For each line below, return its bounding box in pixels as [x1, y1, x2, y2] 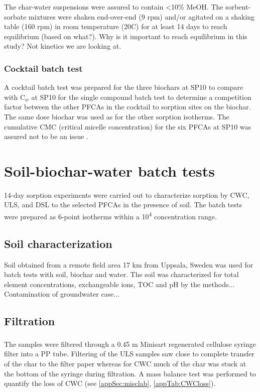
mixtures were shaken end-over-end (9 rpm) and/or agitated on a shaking [29, 11, 255, 22]
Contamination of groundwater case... [4, 289, 120, 299]
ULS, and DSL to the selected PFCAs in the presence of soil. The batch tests [4, 199, 242, 210]
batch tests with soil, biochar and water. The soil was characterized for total [4, 269, 239, 280]
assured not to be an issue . [4, 131, 88, 142]
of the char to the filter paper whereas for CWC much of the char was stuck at [4, 358, 246, 368]
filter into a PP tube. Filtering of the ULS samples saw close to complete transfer [4, 348, 254, 359]
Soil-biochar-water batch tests [4, 160, 215, 181]
